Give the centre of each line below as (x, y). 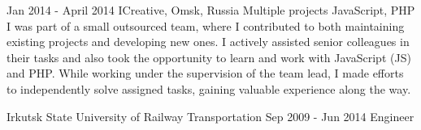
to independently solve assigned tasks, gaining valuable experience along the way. (209, 88)
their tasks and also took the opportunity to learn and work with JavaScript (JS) (209, 57)
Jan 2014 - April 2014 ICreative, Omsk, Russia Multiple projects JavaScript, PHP (211, 10)
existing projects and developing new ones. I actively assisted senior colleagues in (208, 42)
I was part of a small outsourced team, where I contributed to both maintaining (206, 25)
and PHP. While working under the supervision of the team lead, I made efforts (205, 73)
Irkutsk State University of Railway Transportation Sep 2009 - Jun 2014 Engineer (210, 116)
